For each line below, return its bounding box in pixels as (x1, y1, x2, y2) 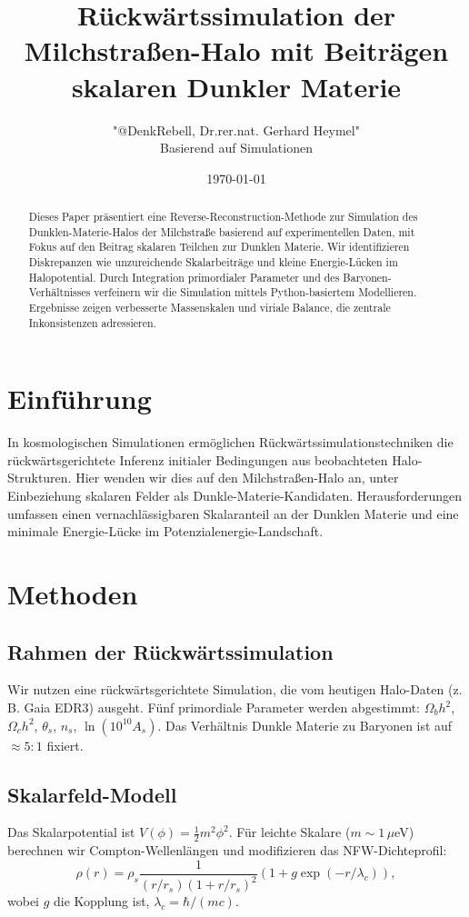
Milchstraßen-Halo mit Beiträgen (24, 32, 449, 69)
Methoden (7, 575, 138, 613)
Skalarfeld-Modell (7, 780, 177, 808)
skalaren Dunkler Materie (71, 67, 402, 105)
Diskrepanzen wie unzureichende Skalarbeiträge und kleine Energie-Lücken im (28, 254, 398, 270)
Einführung (7, 380, 152, 417)
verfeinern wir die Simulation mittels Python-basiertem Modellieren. (94, 284, 417, 300)
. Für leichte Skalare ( (228, 822, 351, 842)
